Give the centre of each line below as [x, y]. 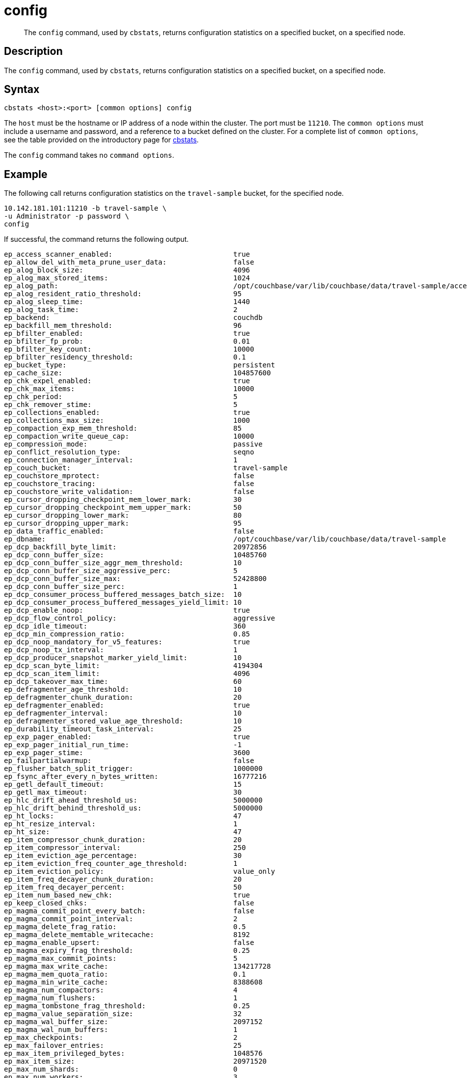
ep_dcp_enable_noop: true [127, 610]
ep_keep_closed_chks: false [129, 903]
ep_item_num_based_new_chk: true [127, 895]
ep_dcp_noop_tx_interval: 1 [121, 650]
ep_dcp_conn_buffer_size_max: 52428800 [136, 579]
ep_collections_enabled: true [127, 413]
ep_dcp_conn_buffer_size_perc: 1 [121, 587]
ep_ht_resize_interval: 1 [121, 824]
